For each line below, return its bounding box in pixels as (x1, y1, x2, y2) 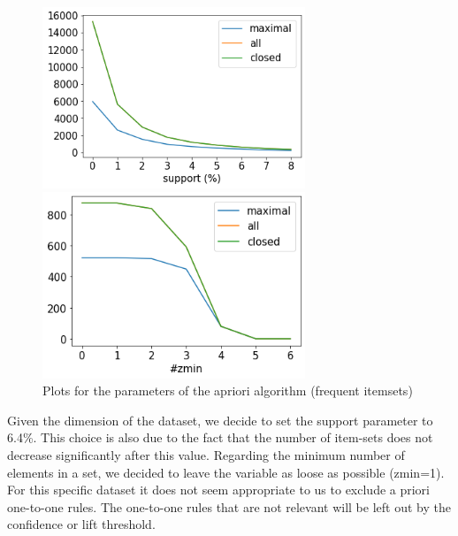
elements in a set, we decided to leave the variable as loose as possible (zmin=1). (7, 463, 445, 481)
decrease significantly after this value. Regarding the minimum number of (7, 445, 405, 463)
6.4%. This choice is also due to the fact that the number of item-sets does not (7, 428, 433, 447)
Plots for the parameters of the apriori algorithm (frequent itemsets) (42, 381, 413, 400)
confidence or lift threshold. (7, 515, 156, 533)
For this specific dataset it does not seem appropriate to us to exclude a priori (7, 480, 431, 499)
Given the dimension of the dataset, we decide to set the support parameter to (7, 410, 433, 429)
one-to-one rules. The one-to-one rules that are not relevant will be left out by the (7, 497, 451, 516)
